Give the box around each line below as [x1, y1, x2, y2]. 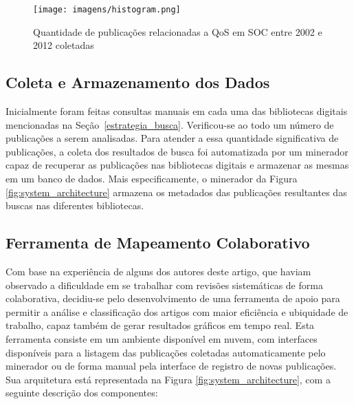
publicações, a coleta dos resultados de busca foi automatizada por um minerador [5, 144, 349, 158]
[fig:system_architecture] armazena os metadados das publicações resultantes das [5, 184, 347, 199]
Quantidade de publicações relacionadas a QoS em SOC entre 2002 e [33, 24, 322, 39]
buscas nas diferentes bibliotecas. [5, 198, 144, 213]
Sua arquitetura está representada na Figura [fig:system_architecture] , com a [5, 372, 331, 386]
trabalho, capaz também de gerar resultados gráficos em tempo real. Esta [5, 318, 315, 332]
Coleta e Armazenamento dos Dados [5, 72, 270, 93]
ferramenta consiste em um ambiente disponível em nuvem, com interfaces [5, 331, 318, 345]
